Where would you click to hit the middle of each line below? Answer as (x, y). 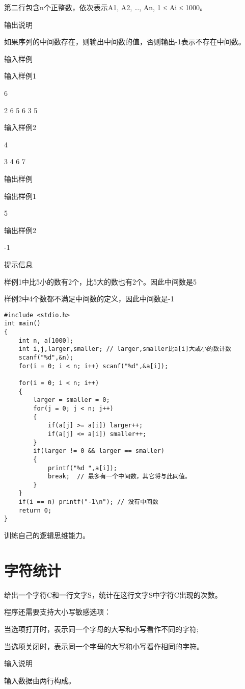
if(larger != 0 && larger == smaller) (99, 451)
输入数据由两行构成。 (40, 680)
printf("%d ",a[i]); (82, 468)
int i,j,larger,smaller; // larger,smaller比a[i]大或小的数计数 (125, 349)
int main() (22, 324)
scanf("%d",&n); (46, 357)
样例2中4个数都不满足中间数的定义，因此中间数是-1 (89, 299)
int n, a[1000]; (46, 340)
